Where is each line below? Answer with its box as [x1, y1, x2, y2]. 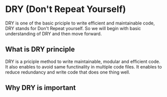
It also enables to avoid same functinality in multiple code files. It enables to [5, 63, 162, 69]
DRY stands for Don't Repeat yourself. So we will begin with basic [5, 25, 141, 31]
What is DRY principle [5, 45, 75, 53]
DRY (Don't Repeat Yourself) [5, 3, 126, 15]
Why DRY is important [5, 83, 76, 92]
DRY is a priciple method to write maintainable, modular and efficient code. [5, 58, 160, 64]
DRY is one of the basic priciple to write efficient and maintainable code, [5, 20, 155, 26]
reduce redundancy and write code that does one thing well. [5, 69, 130, 75]
